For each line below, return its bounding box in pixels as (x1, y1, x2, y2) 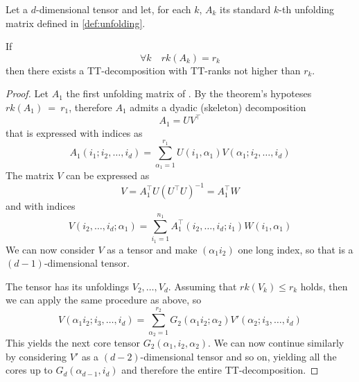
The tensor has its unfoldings (6, 279, 130, 293)
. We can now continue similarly (208, 335, 344, 349)
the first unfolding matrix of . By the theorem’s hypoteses (66, 86, 312, 101)
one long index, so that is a (238, 242, 353, 256)
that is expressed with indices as (6, 125, 143, 140)
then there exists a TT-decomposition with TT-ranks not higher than (6, 63, 301, 77)
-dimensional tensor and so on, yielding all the (140, 349, 337, 363)
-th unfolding (279, 2, 335, 16)
